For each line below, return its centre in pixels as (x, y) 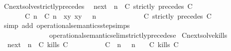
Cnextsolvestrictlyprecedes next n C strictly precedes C (98, 6)
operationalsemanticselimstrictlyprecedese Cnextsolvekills (138, 35)
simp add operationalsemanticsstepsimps (67, 25)
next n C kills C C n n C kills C (93, 44)
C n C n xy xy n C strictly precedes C (118, 15)
